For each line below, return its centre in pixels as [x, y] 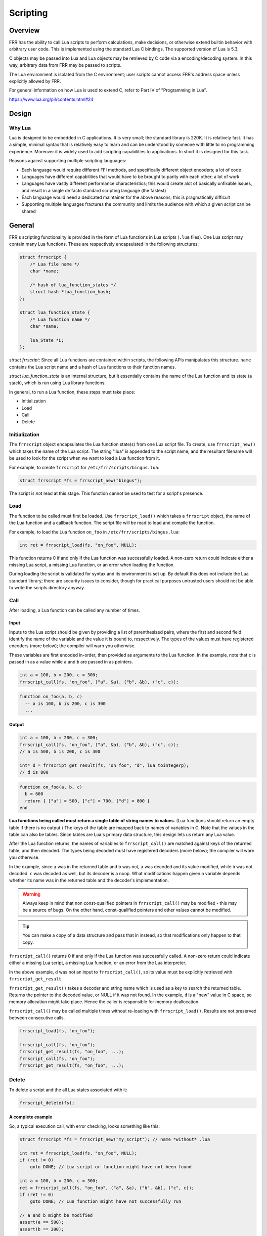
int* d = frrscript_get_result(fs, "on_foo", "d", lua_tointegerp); [104, 766]
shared [29, 211]
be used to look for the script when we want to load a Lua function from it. [85, 458]
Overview [24, 30]
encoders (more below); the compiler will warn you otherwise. [72, 646]
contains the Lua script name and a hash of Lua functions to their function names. [92, 367]
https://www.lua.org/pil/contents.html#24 [51, 99]
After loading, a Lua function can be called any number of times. [75, 610]
